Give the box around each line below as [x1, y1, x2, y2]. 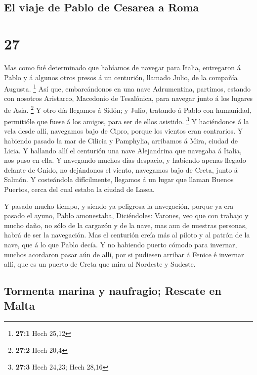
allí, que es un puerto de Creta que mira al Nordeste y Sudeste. [4, 259, 196, 269]
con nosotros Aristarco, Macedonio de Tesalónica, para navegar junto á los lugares [4, 93, 253, 103]
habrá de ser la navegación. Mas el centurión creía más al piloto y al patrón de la [4, 230, 250, 240]
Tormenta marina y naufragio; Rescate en [4, 283, 221, 298]
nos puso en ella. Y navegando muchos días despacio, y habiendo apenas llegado [4, 155, 246, 165]
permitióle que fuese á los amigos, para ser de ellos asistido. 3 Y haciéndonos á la [4, 115, 249, 126]
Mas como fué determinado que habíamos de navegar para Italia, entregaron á [4, 62, 241, 72]
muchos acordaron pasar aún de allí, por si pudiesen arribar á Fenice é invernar [4, 249, 244, 259]
